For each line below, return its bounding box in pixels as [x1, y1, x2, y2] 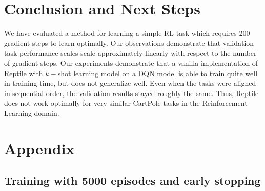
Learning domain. [4, 107, 59, 118]
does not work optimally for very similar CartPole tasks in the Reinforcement [4, 98, 248, 108]
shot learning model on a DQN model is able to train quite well [57, 67, 258, 78]
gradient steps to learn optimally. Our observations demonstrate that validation [4, 37, 254, 48]
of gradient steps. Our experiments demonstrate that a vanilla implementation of [4, 57, 258, 68]
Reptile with [4, 67, 43, 78]
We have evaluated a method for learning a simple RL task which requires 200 [4, 28, 250, 38]
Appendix [4, 137, 75, 158]
